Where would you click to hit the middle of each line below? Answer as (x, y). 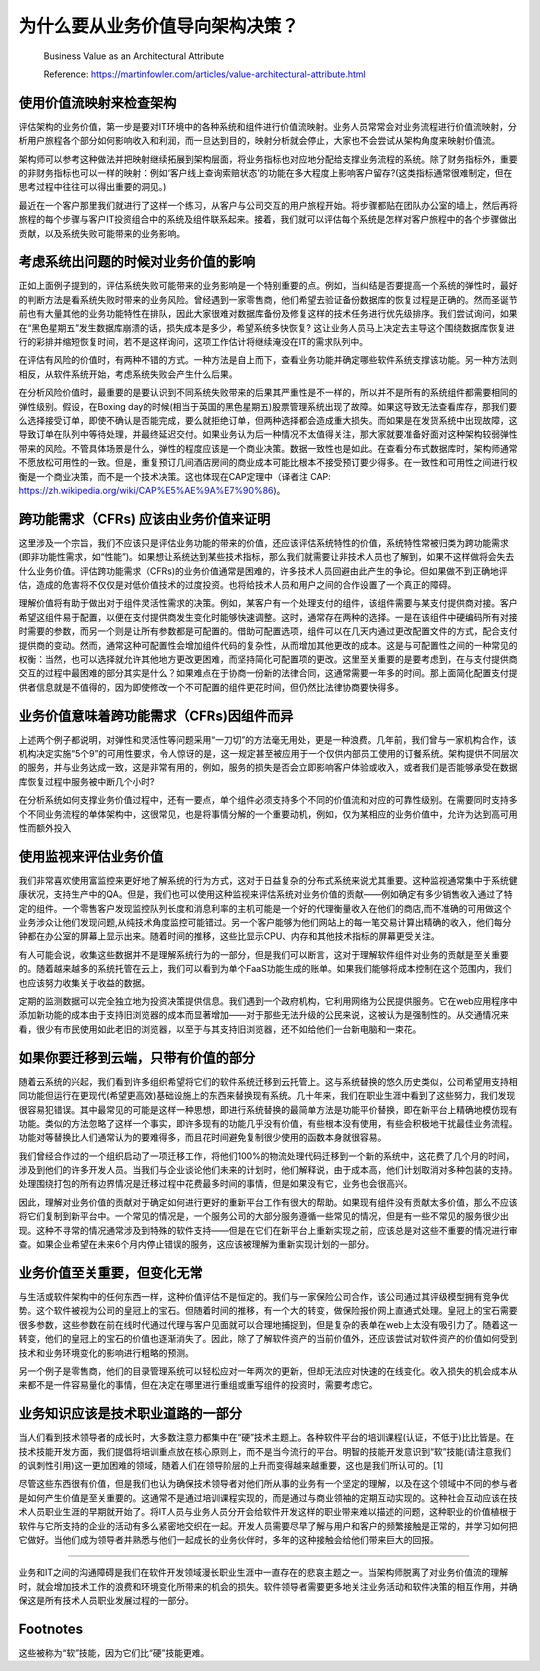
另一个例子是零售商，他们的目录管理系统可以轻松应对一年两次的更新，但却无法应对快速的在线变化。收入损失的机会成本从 (268, 1371)
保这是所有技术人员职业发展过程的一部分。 (106, 1601)
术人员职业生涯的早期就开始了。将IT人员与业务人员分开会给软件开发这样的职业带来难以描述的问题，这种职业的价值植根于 (267, 1512)
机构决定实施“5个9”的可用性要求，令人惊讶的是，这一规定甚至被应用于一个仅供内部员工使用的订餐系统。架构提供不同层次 (268, 754)
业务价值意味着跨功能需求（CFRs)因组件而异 (156, 715)
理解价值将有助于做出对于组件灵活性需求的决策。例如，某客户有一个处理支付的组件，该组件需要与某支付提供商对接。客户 (268, 603)
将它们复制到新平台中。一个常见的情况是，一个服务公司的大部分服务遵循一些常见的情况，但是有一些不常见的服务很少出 (263, 1216)
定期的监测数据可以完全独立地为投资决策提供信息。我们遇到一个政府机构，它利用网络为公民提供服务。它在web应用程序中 (268, 1001)
